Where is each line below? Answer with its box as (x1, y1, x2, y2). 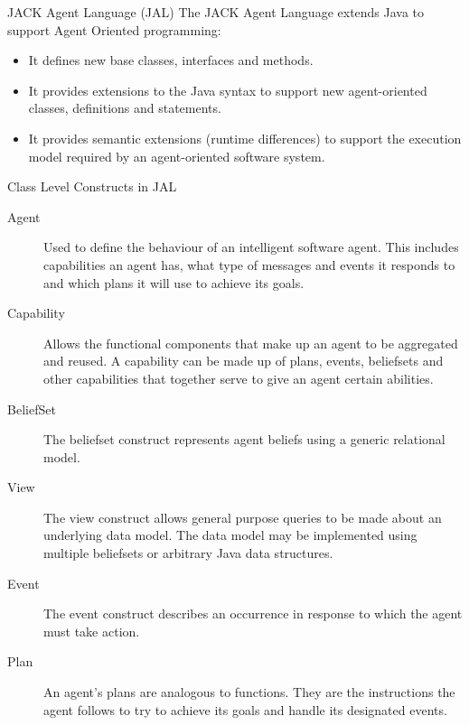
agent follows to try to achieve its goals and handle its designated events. (43, 700, 447, 719)
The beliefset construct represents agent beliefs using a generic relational (43, 430, 446, 449)
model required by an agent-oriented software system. (28, 146, 325, 165)
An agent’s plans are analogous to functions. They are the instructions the (43, 683, 455, 702)
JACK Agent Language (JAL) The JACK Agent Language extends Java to (7, 3, 425, 21)
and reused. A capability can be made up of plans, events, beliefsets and (43, 351, 444, 370)
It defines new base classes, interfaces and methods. (28, 51, 314, 70)
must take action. (43, 621, 140, 640)
